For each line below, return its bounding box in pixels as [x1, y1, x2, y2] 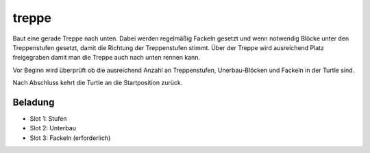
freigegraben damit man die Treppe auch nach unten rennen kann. [12, 54, 201, 62]
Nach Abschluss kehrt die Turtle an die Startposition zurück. [12, 79, 183, 87]
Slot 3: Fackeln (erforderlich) [29, 134, 111, 142]
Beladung [12, 96, 55, 108]
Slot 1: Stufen [29, 115, 67, 123]
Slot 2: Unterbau [29, 124, 77, 132]
